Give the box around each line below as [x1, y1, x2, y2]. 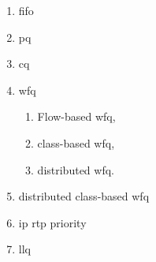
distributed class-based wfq [18, 188, 150, 204]
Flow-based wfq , [37, 108, 116, 125]
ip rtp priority [18, 214, 87, 230]
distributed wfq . [37, 161, 114, 178]
